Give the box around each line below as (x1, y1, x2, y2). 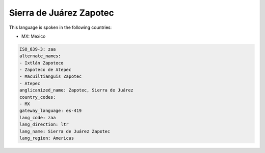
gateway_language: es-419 (19, 108, 82, 113)
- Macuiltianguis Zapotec (19, 74, 82, 79)
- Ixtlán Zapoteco (19, 60, 64, 66)
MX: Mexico (21, 33, 46, 39)
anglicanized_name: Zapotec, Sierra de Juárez (19, 87, 133, 93)
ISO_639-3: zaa (19, 46, 56, 52)
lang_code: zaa (19, 115, 56, 120)
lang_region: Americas (19, 135, 74, 141)
